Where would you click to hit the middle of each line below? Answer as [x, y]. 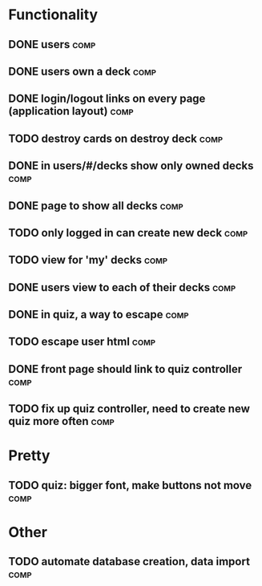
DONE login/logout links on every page [107, 99]
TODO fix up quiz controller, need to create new [129, 409]
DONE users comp [52, 44]
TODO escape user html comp [82, 342]
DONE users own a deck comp [82, 71]
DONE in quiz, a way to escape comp [99, 315]
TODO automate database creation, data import [129, 562]
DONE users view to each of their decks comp [122, 287]
